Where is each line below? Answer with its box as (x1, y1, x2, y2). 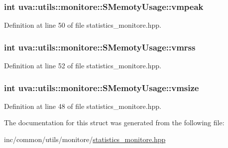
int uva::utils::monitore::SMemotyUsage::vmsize (4, 81, 199, 94)
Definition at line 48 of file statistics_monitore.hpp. (4, 100, 161, 111)
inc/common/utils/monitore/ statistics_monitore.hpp (4, 134, 166, 145)
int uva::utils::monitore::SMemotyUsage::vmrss (4, 41, 196, 53)
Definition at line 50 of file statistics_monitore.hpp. (4, 20, 161, 30)
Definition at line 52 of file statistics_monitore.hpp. (4, 60, 161, 71)
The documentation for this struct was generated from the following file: (4, 117, 225, 128)
